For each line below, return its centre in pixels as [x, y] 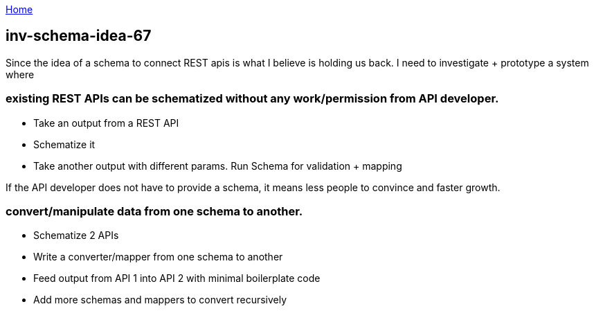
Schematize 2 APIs [76, 236]
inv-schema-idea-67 [79, 36]
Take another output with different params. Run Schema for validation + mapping [218, 166]
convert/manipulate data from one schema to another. [154, 211]
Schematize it [64, 144]
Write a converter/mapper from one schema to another [158, 257]
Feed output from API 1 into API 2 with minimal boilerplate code [177, 278]
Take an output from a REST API [106, 123]
